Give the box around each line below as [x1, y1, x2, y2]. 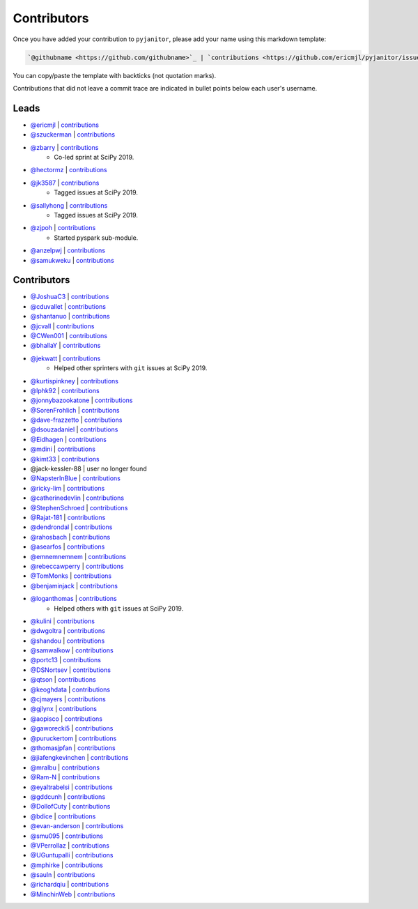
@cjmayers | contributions [30, 695, 106, 703]
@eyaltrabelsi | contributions [30, 783, 113, 791]
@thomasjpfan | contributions [30, 743, 116, 752]
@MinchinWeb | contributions [30, 889, 116, 899]
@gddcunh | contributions [30, 792, 106, 801]
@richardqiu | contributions [30, 880, 109, 889]
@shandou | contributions [30, 636, 105, 645]
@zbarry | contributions [30, 143, 99, 151]
